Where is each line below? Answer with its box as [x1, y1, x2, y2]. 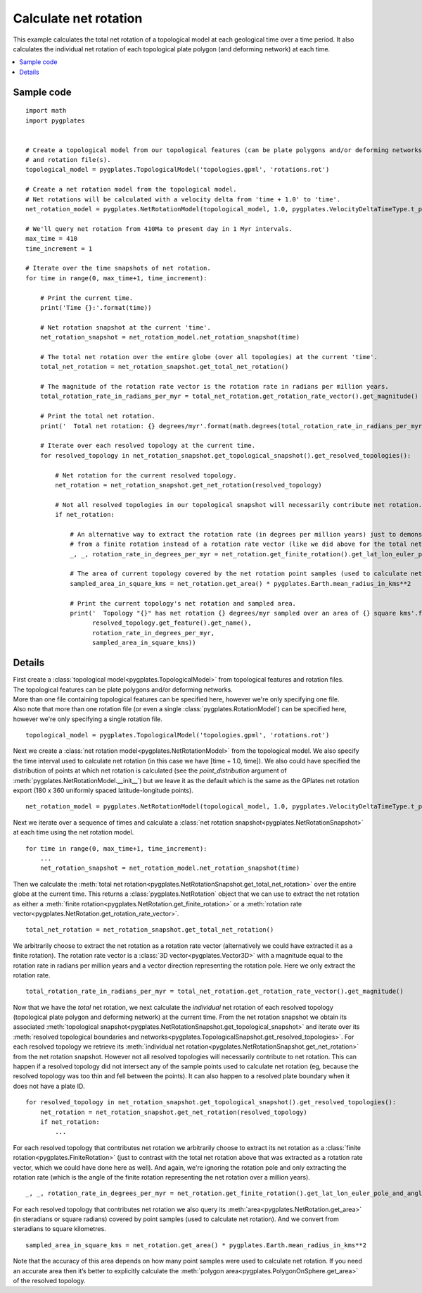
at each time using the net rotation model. [13, 828, 134, 837]
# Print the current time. [39, 294, 134, 302]
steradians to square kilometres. [13, 1225, 107, 1233]
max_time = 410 [25, 235, 78, 243]
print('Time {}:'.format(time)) [39, 304, 152, 311]
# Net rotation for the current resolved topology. [55, 471, 237, 479]
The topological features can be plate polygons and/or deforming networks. [13, 685, 234, 694]
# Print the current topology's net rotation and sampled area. [70, 599, 297, 607]
